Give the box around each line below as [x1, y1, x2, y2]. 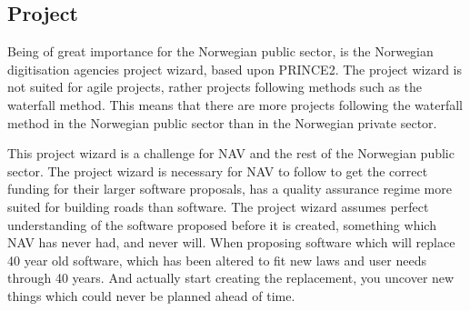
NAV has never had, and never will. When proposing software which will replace [7, 233, 455, 252]
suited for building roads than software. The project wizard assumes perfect [7, 196, 429, 216]
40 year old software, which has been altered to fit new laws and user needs [7, 250, 426, 269]
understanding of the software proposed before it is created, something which [7, 215, 436, 234]
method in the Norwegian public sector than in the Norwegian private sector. [7, 113, 437, 132]
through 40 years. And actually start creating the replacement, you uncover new [7, 268, 455, 287]
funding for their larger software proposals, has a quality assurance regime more [7, 179, 452, 198]
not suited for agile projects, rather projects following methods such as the [7, 77, 423, 96]
